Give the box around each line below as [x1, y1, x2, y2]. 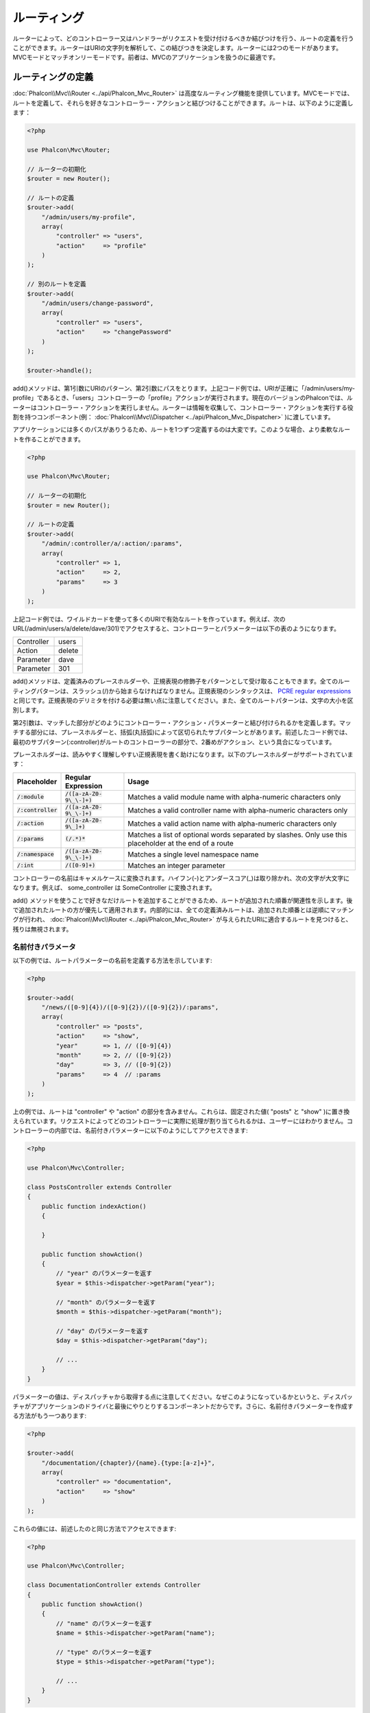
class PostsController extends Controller [27, 1183, 172, 1191]
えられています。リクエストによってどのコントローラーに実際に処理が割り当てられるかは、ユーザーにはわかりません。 [12, 1117, 347, 1125]
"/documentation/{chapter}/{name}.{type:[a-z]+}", [41, 1459, 215, 1466]
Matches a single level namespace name [127, 850, 259, 859]
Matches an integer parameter [127, 861, 225, 870]
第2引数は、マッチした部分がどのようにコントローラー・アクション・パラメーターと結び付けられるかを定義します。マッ [12, 718, 352, 726]
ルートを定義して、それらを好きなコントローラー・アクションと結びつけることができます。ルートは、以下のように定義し [12, 99, 354, 107]
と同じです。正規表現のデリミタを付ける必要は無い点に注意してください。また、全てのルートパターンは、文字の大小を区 [12, 696, 354, 705]
